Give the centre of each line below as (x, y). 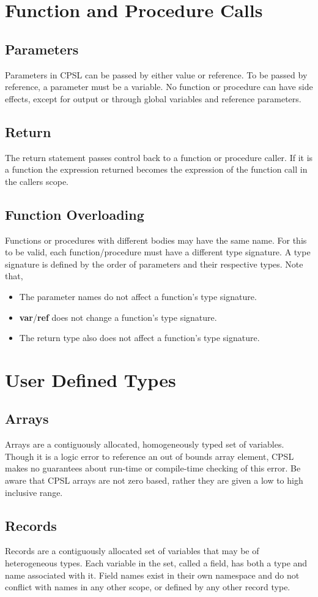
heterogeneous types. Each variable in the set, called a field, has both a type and (156, 563)
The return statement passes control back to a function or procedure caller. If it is (159, 157)
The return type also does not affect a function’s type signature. (139, 338)
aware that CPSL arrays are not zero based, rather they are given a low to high (154, 480)
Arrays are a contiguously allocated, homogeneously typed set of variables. (145, 444)
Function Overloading (75, 214)
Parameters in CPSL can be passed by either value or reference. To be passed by (156, 74)
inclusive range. (34, 492)
